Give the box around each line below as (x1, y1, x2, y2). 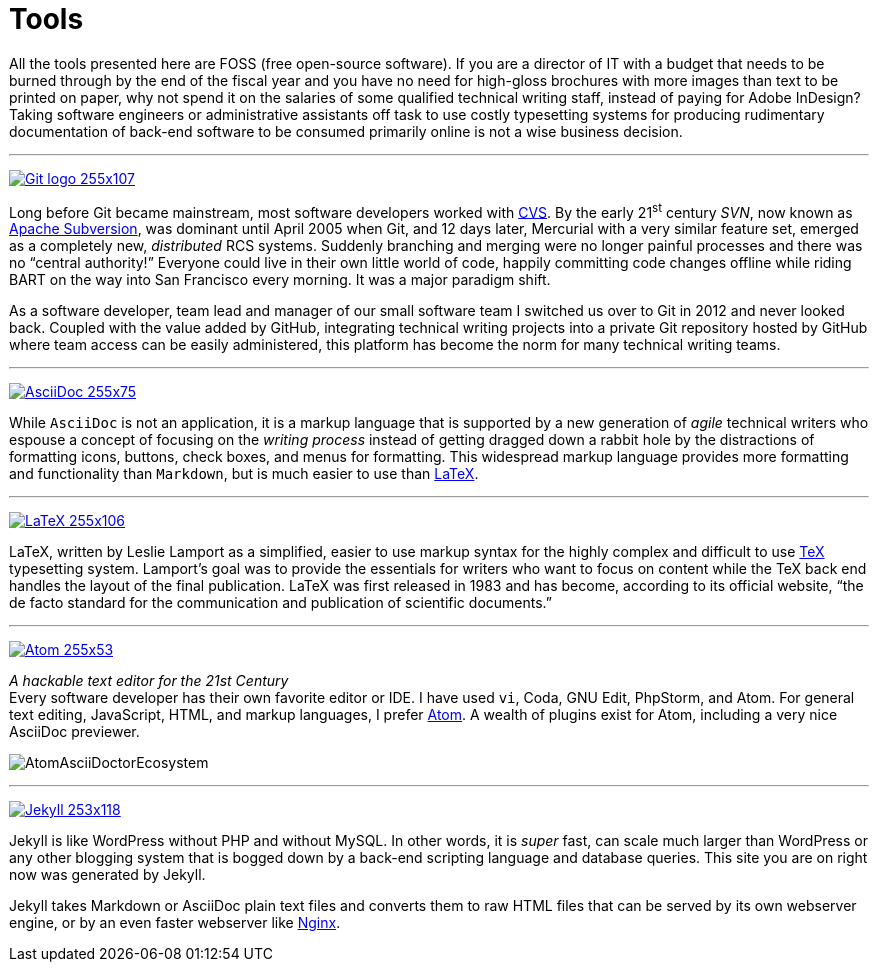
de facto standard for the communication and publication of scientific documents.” (9, 594, 552, 612)
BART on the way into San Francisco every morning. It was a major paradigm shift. (9, 271, 551, 289)
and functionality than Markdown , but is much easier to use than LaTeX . (9, 465, 479, 483)
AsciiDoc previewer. (9, 723, 140, 741)
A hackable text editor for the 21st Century (9, 672, 289, 690)
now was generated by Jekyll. (9, 866, 206, 884)
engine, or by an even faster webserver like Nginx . (9, 914, 341, 932)
